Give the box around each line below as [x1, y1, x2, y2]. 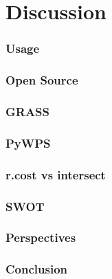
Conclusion [5, 260, 67, 278]
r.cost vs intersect [5, 166, 106, 183]
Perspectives [5, 229, 76, 246]
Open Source [5, 71, 78, 89]
